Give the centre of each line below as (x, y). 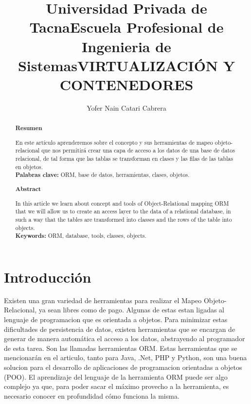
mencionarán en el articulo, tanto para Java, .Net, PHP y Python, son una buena (125, 357)
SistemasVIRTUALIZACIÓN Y (126, 65)
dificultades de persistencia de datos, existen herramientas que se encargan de (120, 329)
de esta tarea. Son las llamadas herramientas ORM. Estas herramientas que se (121, 348)
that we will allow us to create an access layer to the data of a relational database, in (123, 211)
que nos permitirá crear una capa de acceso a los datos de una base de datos (138, 150)
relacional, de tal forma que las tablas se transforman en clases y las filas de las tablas (124, 159)
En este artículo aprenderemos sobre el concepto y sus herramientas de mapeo (114, 142)
